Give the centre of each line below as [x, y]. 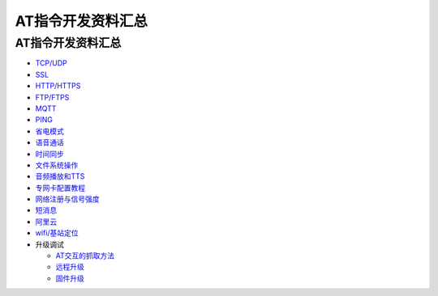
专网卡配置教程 [60, 188]
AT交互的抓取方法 [85, 256]
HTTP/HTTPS [58, 86]
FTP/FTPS [52, 97]
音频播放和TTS [60, 176]
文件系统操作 [57, 165]
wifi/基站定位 [57, 233]
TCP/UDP [52, 63]
